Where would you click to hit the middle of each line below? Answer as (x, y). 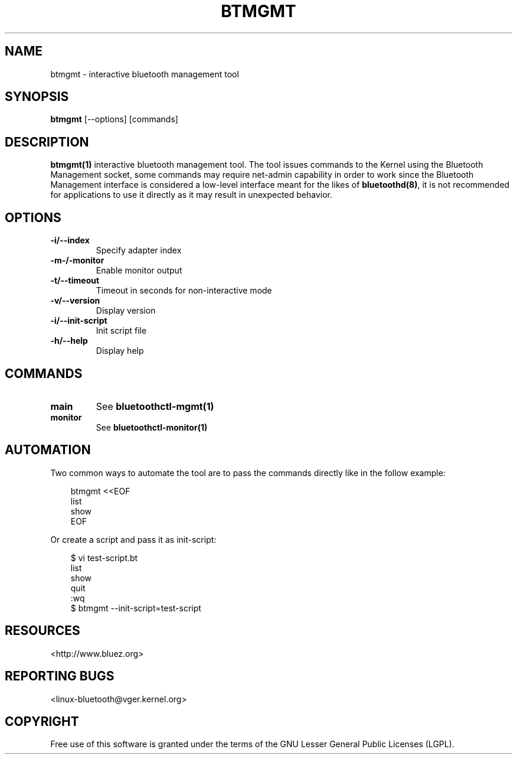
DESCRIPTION (47, 142)
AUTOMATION (48, 450)
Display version (126, 311)
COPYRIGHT (42, 721)
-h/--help (69, 341)
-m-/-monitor (77, 260)
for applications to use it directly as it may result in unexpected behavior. (192, 195)
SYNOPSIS (37, 97)
